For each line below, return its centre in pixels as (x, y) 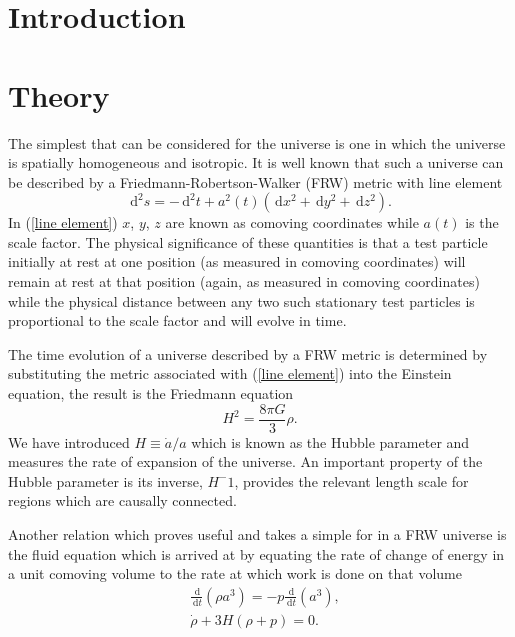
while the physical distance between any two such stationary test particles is (241, 300)
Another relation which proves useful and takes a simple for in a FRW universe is (257, 534)
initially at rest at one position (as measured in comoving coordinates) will (237, 261)
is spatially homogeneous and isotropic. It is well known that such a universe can (256, 162)
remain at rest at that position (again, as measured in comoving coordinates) (244, 281)
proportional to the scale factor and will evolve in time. (177, 320)
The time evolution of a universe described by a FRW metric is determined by (248, 353)
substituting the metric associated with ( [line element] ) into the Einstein (230, 373)
